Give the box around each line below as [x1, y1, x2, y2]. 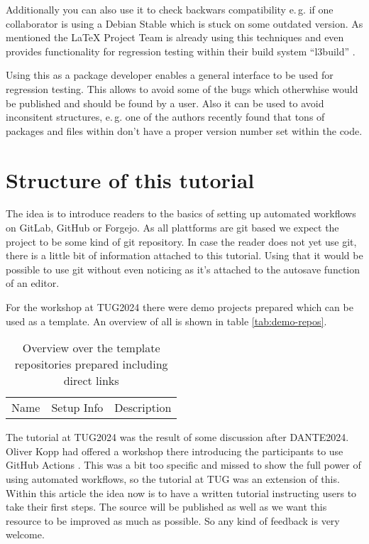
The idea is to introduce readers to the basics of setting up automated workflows [6, 206, 356, 221]
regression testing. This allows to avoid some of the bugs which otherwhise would [6, 81, 358, 96]
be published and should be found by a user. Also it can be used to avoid [6, 95, 324, 110]
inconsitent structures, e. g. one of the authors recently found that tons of [6, 109, 325, 124]
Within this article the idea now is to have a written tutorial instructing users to [6, 485, 357, 500]
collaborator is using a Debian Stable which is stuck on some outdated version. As [6, 16, 363, 31]
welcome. [6, 527, 45, 542]
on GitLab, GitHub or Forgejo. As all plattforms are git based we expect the [6, 220, 339, 235]
